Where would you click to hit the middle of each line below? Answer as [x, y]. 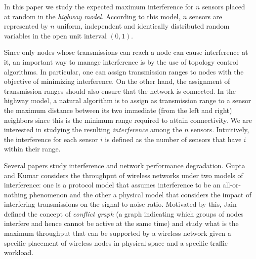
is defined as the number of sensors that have [173, 139]
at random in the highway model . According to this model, [92, 16]
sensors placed [224, 6]
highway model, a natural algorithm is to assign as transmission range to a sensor [128, 100]
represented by [26, 26]
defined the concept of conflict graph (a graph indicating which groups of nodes [124, 213]
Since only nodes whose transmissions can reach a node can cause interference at [126, 52]
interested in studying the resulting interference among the [93, 129]
